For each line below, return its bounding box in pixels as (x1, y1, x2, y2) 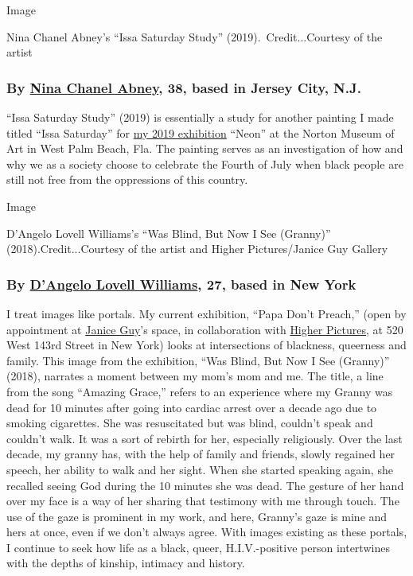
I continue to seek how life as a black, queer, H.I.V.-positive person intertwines (6, 539, 390, 555)
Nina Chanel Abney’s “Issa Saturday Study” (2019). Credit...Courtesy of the (6, 28, 383, 45)
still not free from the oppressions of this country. (6, 171, 248, 188)
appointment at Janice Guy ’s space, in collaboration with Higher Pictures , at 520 (6, 321, 403, 337)
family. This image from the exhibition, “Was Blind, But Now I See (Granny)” (6, 352, 390, 368)
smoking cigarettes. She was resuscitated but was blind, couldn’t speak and (6, 414, 373, 431)
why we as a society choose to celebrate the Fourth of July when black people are (6, 155, 403, 172)
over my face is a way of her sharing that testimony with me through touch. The (6, 492, 399, 509)
